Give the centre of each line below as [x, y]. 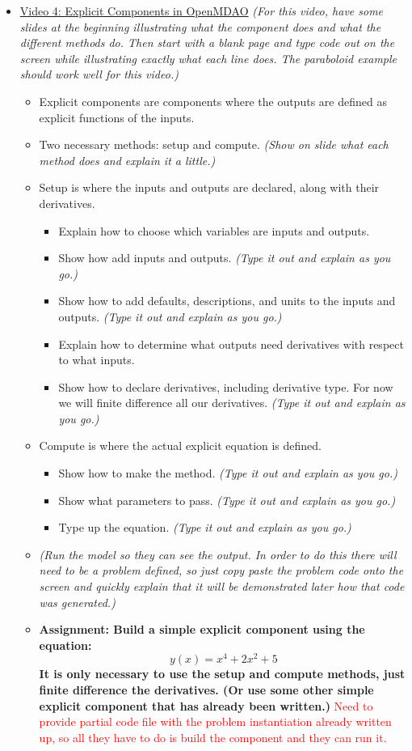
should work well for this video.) [99, 74]
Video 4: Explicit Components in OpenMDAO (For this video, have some [202, 11]
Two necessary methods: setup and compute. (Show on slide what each [214, 144]
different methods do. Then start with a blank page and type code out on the [207, 42]
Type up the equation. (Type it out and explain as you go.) [205, 527]
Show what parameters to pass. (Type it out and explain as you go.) [227, 500]
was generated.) [77, 602]
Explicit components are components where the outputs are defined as [213, 101]
